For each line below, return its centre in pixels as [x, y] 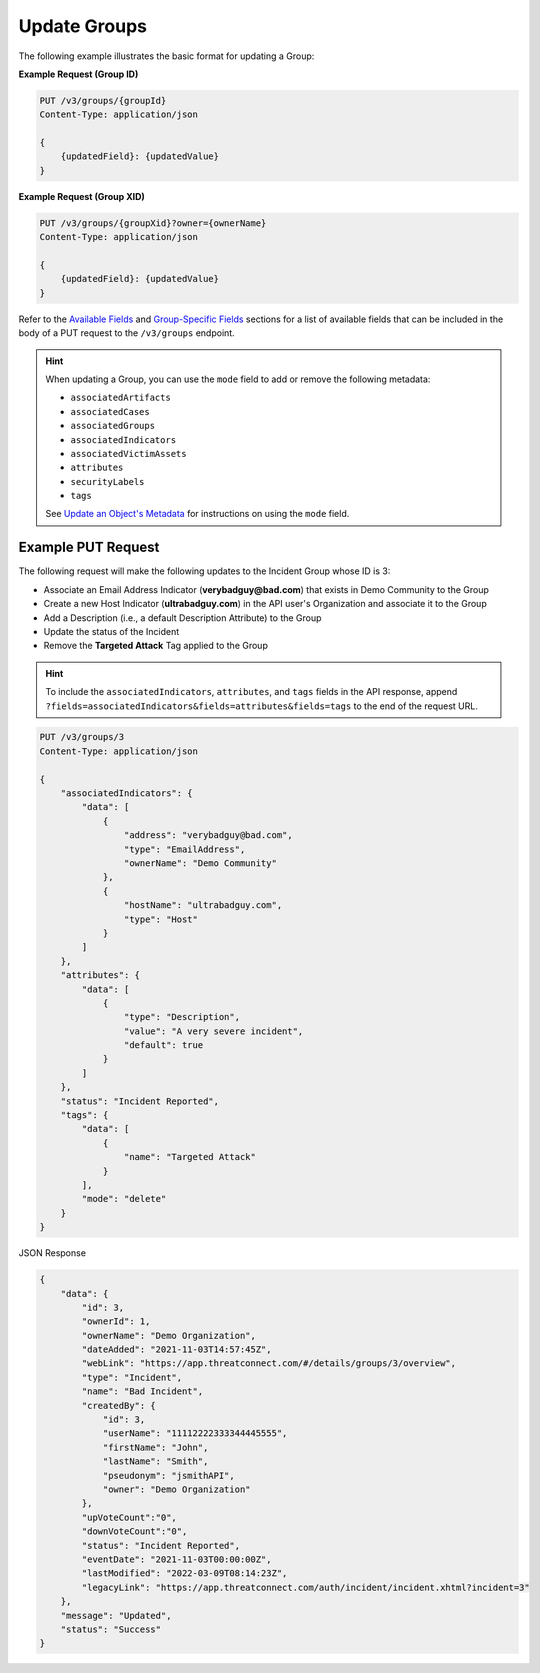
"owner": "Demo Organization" [176, 1489]
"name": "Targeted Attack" [190, 1157]
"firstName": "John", [155, 1447]
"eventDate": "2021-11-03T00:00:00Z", [176, 1559]
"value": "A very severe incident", [213, 1031]
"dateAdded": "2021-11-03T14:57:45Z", [176, 1349]
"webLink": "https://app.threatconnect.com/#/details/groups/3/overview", [269, 1363]
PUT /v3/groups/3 [82, 737]
